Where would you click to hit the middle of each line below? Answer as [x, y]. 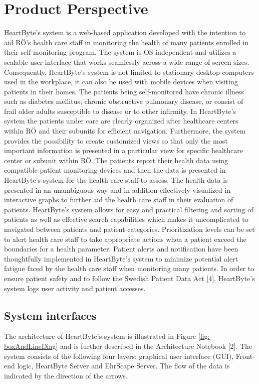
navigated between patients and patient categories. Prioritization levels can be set [129, 229]
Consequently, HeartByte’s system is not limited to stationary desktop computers [129, 72]
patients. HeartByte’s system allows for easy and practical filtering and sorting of [129, 209]
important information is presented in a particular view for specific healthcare [123, 150]
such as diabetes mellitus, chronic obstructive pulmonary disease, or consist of [124, 101]
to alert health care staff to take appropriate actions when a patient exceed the [125, 239]
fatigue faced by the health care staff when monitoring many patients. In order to [129, 268]
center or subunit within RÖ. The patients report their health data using [116, 160]
